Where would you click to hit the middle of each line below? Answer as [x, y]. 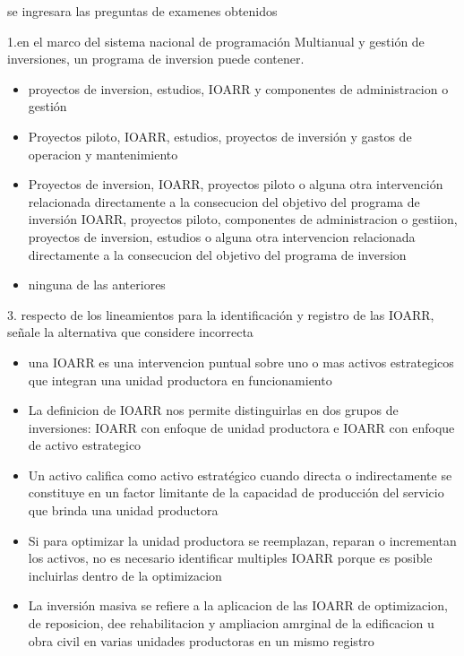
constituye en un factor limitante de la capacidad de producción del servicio [236, 492]
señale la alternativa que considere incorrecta [130, 332]
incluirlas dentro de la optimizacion [125, 575]
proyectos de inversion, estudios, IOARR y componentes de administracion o [238, 88]
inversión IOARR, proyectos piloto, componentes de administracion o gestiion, [243, 219]
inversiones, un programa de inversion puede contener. [156, 59]
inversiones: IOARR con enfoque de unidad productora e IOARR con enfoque [241, 427]
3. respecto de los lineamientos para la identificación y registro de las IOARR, [221, 314]
